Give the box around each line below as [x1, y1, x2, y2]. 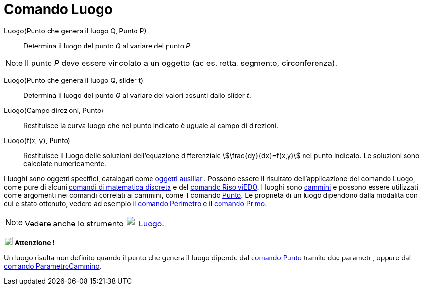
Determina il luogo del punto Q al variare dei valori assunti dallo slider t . [23, 91, 251, 99]
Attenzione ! [14, 238, 55, 247]
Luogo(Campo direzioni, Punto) [4, 106, 104, 114]
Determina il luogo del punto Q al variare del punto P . [23, 41, 193, 50]
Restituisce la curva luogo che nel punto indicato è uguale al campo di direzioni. [23, 121, 279, 129]
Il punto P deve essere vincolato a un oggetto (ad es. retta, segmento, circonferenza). [25, 58, 338, 68]
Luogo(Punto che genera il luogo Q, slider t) [4, 76, 144, 84]
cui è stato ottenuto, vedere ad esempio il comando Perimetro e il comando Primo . [4, 199, 267, 208]
